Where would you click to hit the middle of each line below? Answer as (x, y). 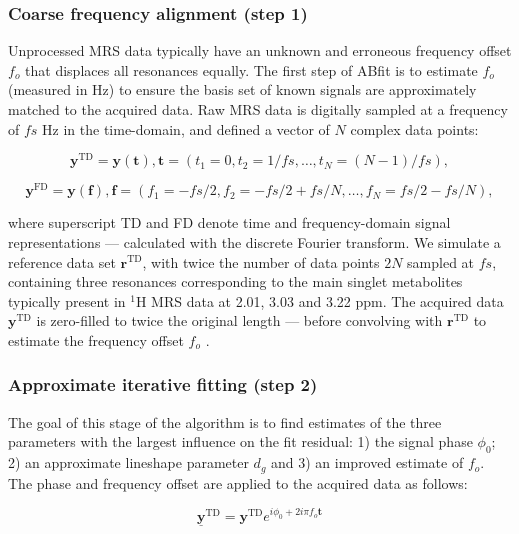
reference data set (62, 261)
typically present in (67, 300)
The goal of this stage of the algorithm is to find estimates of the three (225, 421)
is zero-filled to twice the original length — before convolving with (239, 320)
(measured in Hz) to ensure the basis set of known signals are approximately (242, 89)
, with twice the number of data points (261, 261)
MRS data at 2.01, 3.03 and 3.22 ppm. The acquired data (327, 300)
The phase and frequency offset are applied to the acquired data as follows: (238, 482)
